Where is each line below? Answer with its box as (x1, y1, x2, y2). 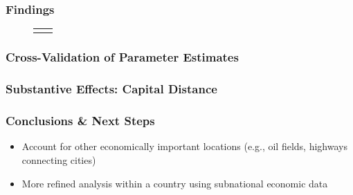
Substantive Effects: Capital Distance (6, 80, 217, 98)
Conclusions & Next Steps (6, 112, 155, 129)
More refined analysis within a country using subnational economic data (21, 176, 328, 190)
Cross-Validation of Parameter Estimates (6, 48, 239, 66)
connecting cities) (21, 152, 96, 167)
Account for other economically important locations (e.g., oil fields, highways (21, 139, 347, 154)
